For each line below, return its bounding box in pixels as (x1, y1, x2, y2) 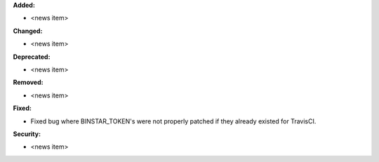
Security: (13, 130, 41, 138)
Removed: (13, 78, 44, 87)
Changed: (13, 27, 43, 35)
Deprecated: (13, 53, 51, 61)
